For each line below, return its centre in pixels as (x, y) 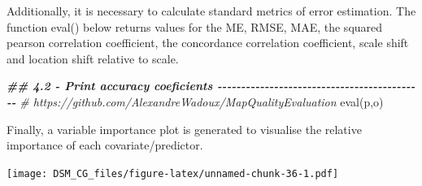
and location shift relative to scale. (93, 58)
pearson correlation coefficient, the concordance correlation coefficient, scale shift (208, 43)
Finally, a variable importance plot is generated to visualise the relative (184, 129)
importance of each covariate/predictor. (105, 145)
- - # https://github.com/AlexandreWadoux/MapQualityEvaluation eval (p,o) (195, 101)
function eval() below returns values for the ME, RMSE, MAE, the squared (195, 26)
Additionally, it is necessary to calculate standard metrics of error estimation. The (211, 11)
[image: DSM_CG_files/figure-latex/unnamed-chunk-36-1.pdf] (173, 173)
